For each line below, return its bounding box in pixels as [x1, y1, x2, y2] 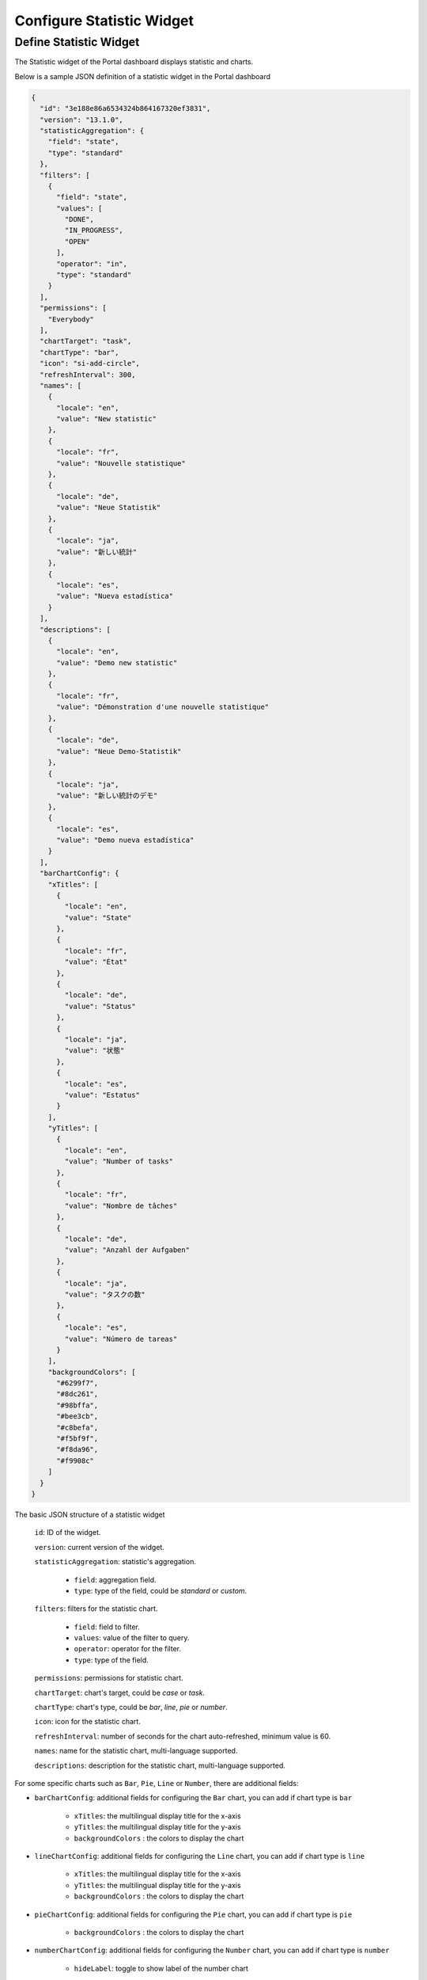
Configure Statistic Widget [14, 12, 194, 29]
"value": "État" [64, 958, 128, 966]
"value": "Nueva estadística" [56, 592, 174, 601]
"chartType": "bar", [40, 348, 119, 356]
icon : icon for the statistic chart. [34, 1717, 142, 1727]
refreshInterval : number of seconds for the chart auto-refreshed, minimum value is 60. [34, 1731, 331, 1741]
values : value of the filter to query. [74, 1633, 190, 1643]
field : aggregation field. [74, 1574, 157, 1584]
